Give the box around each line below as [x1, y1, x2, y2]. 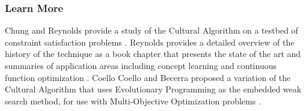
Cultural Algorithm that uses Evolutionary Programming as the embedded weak [5, 83, 302, 95]
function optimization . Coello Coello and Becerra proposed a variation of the [5, 71, 291, 83]
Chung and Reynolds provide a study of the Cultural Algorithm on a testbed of [5, 24, 298, 37]
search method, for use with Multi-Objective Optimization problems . [5, 94, 261, 107]
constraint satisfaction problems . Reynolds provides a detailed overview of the [5, 35, 295, 48]
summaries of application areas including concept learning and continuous [5, 59, 277, 71]
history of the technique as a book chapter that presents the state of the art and [5, 47, 301, 60]
